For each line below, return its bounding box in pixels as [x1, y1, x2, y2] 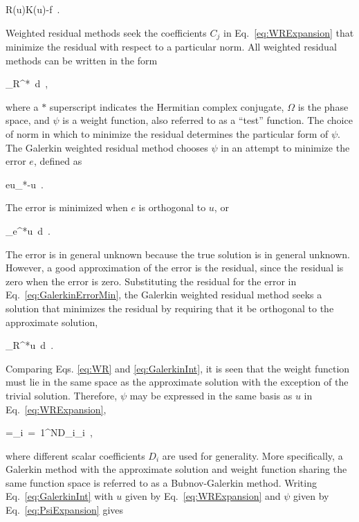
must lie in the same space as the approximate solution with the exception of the [6, 375, 349, 389]
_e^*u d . [6, 223, 50, 237]
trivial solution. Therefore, [6, 388, 118, 402]
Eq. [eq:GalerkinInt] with [6, 489, 113, 503]
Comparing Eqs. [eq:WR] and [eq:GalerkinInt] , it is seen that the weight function [6, 361, 350, 375]
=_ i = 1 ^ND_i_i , [6, 425, 93, 440]
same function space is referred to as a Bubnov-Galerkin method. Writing [6, 475, 317, 489]
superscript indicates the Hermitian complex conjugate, [49, 99, 284, 114]
